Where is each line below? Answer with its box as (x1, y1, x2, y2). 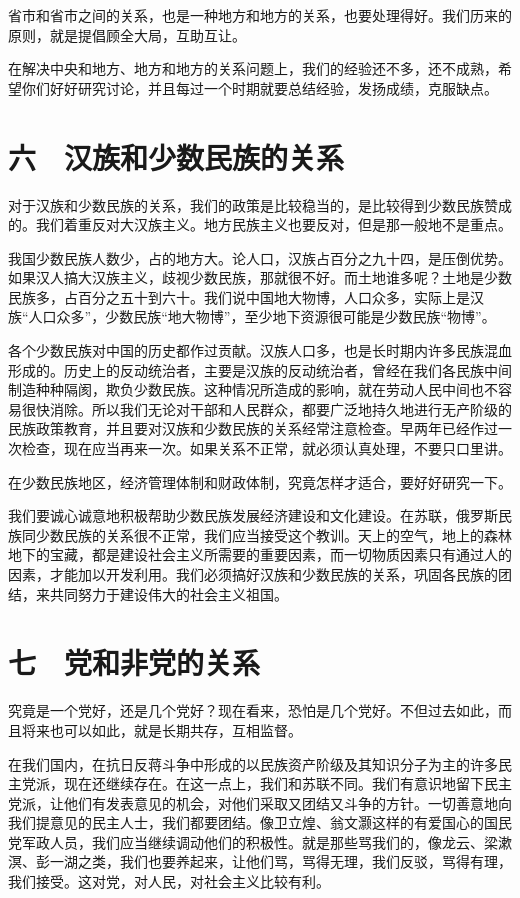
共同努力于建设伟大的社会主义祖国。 (49, 583, 288, 604)
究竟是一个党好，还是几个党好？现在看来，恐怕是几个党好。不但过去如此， (8, 700, 498, 721)
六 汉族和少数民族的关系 (8, 136, 345, 177)
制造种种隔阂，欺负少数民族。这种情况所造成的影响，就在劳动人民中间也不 (8, 379, 498, 400)
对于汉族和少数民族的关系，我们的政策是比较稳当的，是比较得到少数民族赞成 (8, 194, 512, 215)
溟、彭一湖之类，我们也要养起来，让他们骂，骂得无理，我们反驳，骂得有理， (8, 851, 512, 872)
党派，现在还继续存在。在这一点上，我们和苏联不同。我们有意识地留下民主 (21, 773, 512, 794)
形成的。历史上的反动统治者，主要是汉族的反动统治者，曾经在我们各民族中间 (8, 359, 512, 380)
